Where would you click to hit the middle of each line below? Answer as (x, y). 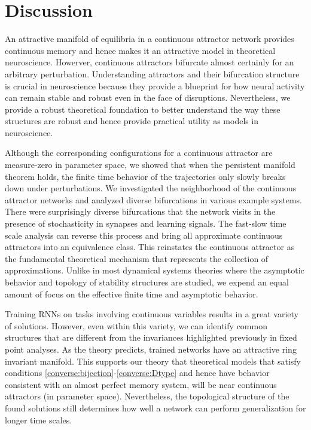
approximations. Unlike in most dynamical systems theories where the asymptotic (155, 270)
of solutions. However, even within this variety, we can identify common (136, 325)
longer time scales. (39, 420)
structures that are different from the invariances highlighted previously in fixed (151, 337)
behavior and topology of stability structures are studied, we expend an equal (147, 282)
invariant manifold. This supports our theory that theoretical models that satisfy (153, 361)
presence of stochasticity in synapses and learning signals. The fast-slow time (146, 223)
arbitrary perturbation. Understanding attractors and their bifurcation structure (152, 73)
